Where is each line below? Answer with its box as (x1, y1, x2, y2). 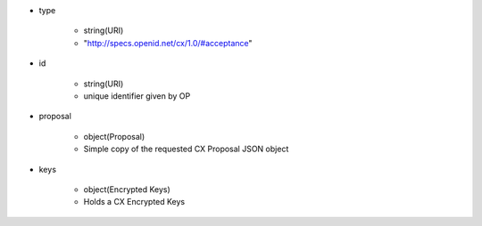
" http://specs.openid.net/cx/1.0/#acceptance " (83, 37, 253, 48)
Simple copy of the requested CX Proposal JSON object (83, 143, 289, 155)
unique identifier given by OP (83, 90, 191, 101)
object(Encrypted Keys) (83, 183, 171, 195)
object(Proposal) (83, 131, 145, 141)
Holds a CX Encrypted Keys (83, 197, 186, 207)
